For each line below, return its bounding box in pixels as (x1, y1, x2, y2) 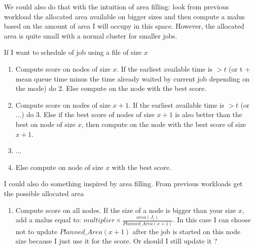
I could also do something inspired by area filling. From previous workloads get (4, 178, 243, 189)
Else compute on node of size (15, 162, 104, 172)
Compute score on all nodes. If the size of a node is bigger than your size (15, 205, 236, 215)
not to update (15, 226, 58, 236)
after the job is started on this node (132, 226, 241, 236)
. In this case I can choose (173, 214, 251, 225)
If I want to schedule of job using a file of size (4, 47, 142, 57)
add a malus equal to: (15, 214, 81, 225)
